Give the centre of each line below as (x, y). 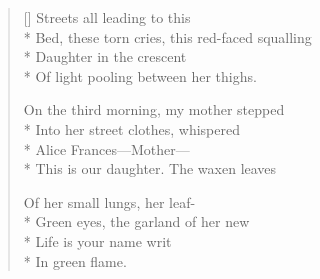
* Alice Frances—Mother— (106, 148)
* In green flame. (75, 260)
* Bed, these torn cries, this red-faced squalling (167, 36)
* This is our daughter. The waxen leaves (150, 168)
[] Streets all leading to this (107, 17)
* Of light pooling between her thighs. (140, 75)
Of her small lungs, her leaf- (109, 201)
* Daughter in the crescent (105, 56)
